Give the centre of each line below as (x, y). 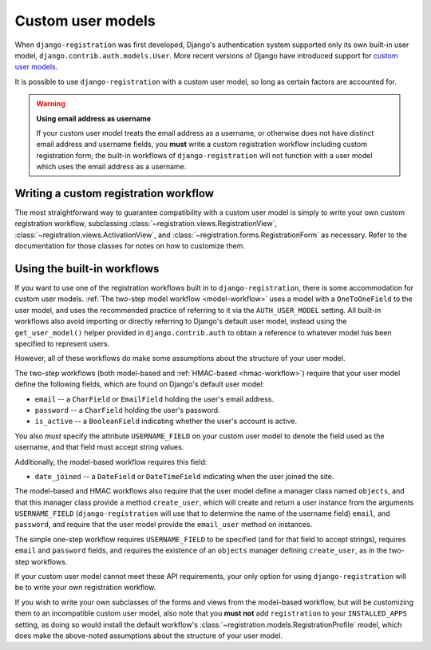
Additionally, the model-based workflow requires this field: (111, 462)
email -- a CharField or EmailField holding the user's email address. (154, 398)
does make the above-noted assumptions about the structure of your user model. (149, 636)
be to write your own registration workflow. (85, 588)
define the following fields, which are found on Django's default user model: (140, 384)
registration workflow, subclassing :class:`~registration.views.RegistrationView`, (146, 224)
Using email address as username (94, 118)
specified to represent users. (62, 344)
